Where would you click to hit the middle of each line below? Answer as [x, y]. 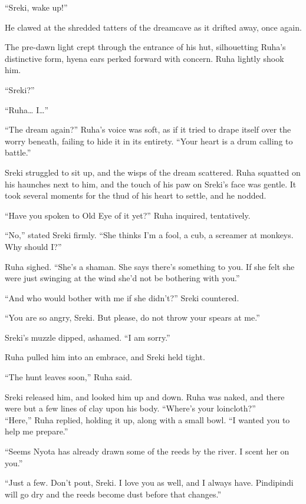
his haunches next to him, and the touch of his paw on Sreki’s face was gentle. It [151, 184]
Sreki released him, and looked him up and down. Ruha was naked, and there [145, 396]
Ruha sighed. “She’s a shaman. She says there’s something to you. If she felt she [150, 266]
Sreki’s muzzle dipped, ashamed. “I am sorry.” [88, 337]
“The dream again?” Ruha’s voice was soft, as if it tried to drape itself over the [148, 129]
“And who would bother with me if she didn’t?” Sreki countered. [122, 297]
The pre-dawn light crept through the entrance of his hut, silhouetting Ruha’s [145, 47]
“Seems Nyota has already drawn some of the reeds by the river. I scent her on [147, 451]
